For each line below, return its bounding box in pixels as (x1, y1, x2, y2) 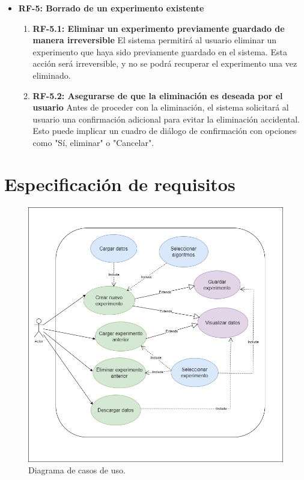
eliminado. (32, 68, 71, 81)
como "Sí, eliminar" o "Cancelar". (32, 136, 154, 148)
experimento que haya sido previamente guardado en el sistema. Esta (32, 45, 287, 58)
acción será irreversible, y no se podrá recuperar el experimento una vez (32, 57, 297, 70)
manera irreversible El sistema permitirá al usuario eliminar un (32, 34, 277, 46)
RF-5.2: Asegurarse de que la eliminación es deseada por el (32, 89, 283, 102)
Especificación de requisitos (4, 171, 236, 196)
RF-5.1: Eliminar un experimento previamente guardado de (32, 22, 285, 34)
